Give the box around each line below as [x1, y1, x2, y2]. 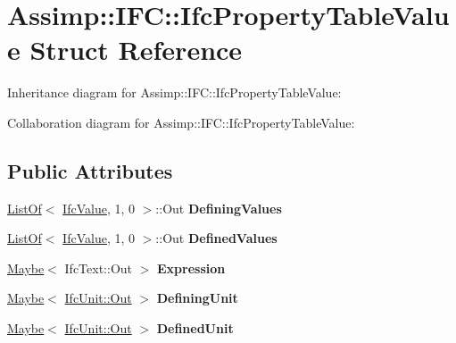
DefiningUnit [156, 289, 238, 307]
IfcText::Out [64, 258, 133, 277]
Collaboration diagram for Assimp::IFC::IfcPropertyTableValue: [7, 113, 355, 131]
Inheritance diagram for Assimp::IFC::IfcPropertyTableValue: [7, 83, 342, 102]
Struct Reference [29, 31, 243, 68]
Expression [157, 258, 226, 277]
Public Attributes [7, 156, 173, 184]
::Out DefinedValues [155, 229, 278, 247]
